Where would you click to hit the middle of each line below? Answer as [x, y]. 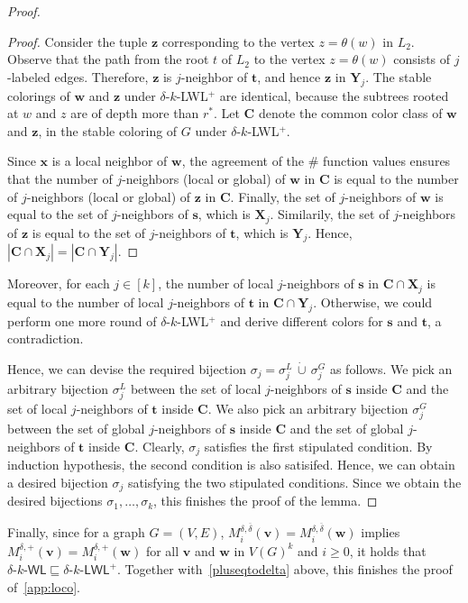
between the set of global [76, 429]
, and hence [289, 76]
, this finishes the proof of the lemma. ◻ [266, 501]
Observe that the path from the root [108, 59]
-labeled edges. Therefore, [78, 76]
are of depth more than [135, 113]
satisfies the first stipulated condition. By [318, 446]
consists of [422, 59]
